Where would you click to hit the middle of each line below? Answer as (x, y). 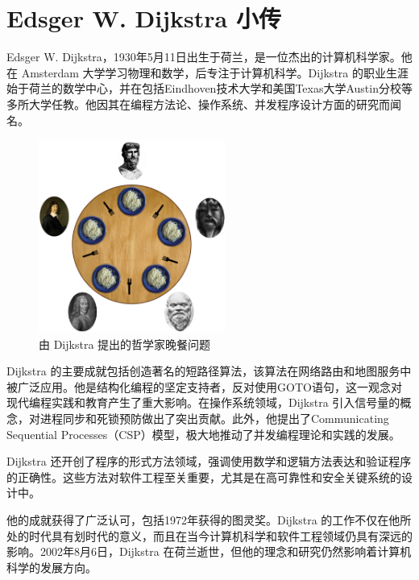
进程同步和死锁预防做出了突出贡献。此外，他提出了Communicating (214, 418)
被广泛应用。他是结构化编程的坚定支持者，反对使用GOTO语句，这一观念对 (204, 386)
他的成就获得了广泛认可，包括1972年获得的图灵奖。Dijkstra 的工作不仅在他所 (209, 520)
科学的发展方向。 (52, 567)
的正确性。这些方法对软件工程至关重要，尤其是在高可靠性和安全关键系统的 (204, 476)
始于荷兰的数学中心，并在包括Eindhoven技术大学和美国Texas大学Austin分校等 (209, 88)
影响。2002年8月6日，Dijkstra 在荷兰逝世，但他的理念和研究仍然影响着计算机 (209, 551)
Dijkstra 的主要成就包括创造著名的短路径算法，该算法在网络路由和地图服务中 (209, 371)
